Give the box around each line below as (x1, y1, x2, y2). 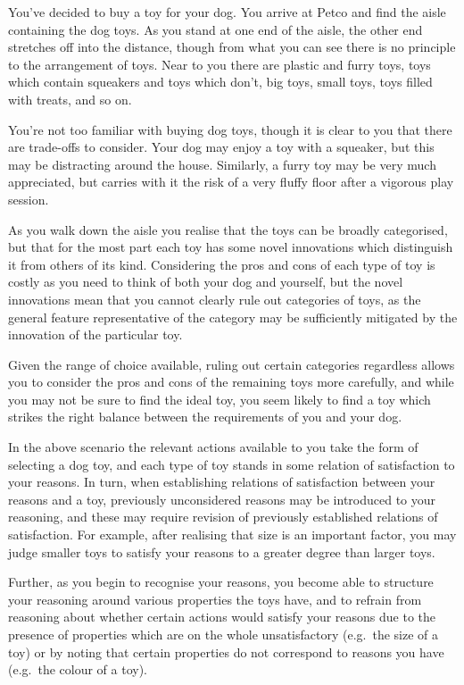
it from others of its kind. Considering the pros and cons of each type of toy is (8, 255, 435, 273)
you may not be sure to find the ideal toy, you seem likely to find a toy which (8, 389, 431, 408)
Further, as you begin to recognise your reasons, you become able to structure (8, 572, 434, 591)
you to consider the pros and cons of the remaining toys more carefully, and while (8, 372, 454, 391)
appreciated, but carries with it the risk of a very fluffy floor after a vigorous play (8, 172, 454, 191)
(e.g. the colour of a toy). (8, 660, 147, 679)
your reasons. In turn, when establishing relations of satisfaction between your (8, 472, 435, 491)
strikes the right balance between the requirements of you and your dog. (8, 407, 402, 426)
